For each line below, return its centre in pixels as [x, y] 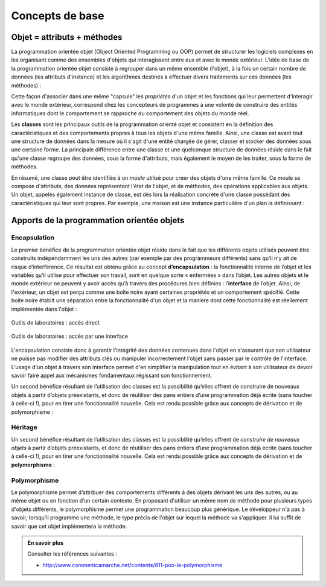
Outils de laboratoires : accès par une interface [69, 336]
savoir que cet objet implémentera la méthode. [69, 526]
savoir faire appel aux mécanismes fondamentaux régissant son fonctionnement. [112, 375]
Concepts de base [58, 16]
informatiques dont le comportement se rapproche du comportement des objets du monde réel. [130, 113]
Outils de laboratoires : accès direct [55, 322]
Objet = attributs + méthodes [67, 37]
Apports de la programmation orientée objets [98, 220]
